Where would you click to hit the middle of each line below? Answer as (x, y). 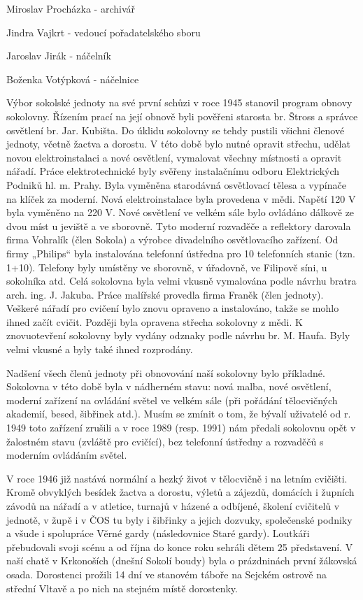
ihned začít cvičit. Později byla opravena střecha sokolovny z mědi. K (155, 321)
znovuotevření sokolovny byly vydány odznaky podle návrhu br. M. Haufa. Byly (178, 335)
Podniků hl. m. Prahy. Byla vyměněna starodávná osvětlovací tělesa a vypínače (176, 184)
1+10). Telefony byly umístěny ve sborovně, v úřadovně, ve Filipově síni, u (167, 267)
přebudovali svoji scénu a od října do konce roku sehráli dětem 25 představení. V (180, 547)
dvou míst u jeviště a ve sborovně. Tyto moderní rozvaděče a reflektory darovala (179, 226)
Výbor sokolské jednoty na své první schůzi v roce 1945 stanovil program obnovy (179, 102)
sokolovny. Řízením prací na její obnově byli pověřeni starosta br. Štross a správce (182, 116)
